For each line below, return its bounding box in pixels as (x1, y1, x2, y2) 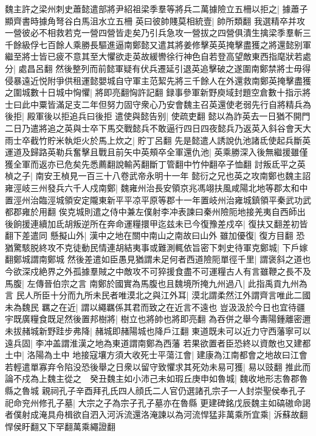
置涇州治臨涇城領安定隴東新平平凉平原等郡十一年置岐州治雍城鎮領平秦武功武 (5, 193, 311, 206)
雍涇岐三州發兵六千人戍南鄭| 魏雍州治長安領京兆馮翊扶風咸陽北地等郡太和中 (5, 181, 308, 194)
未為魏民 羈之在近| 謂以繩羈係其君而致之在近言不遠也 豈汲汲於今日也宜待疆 (5, 300, 305, 313)
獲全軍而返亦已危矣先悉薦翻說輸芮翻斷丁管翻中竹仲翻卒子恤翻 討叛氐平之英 (5, 157, 306, 170)
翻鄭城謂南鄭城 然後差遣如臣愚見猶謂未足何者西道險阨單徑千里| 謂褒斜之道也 (5, 253, 311, 265)
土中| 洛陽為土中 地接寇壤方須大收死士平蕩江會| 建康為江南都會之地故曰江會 (5, 348, 307, 361)
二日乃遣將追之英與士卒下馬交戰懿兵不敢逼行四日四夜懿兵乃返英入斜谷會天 (5, 121, 303, 134)
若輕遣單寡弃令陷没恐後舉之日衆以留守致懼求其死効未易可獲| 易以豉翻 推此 (5, 360, 303, 373)
